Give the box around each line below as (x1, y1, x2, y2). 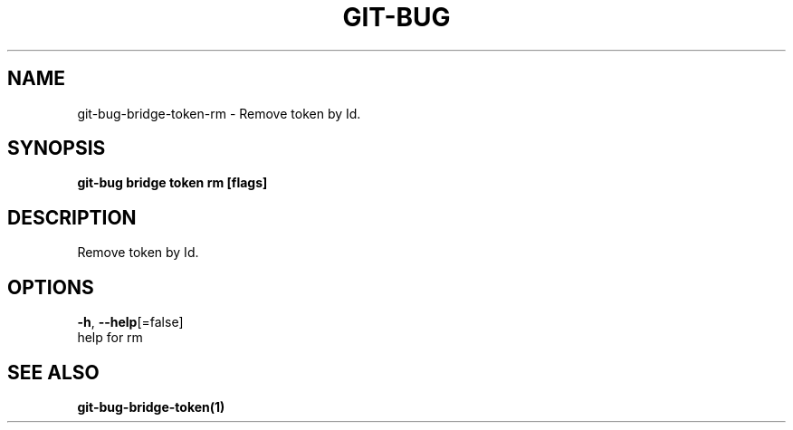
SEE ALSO (7, 360, 100, 384)
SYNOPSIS (7, 137, 106, 160)
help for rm (77, 330, 143, 346)
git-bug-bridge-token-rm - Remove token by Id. (77, 105, 361, 121)
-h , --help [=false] (77, 314, 184, 330)
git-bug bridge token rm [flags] (77, 175, 268, 191)
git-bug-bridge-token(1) (77, 398, 225, 415)
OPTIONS (7, 275, 94, 299)
